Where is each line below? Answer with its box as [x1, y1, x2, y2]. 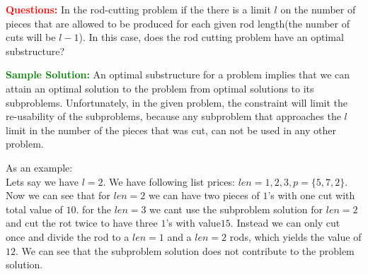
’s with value [166, 215, 221, 230]
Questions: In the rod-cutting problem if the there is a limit [6, 2, 271, 16]
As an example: [6, 160, 73, 174]
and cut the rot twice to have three [6, 215, 158, 230]
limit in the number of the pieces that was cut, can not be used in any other [6, 122, 336, 137]
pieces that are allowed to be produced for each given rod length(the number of [6, 16, 350, 30]
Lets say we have [6, 174, 79, 189]
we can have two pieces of [148, 188, 260, 203]
